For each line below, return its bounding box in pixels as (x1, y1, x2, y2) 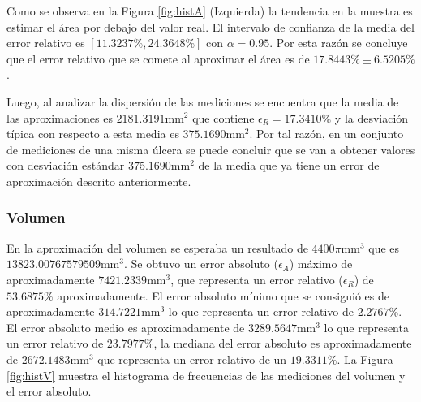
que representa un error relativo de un (97, 350, 287, 367)
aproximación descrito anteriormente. (6, 172, 191, 189)
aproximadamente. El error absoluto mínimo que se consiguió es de (57, 287, 389, 304)
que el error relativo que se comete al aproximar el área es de (6, 50, 310, 67)
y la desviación (334, 109, 409, 126)
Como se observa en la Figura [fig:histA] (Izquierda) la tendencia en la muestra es (6, 2, 413, 19)
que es (368, 239, 400, 256)
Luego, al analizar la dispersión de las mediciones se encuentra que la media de (6, 93, 399, 110)
